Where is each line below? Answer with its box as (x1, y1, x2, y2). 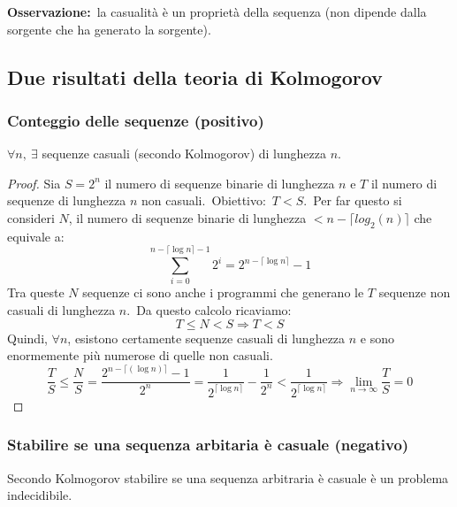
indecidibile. (7, 486, 72, 504)
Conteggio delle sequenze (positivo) (7, 109, 264, 131)
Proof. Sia (7, 173, 61, 192)
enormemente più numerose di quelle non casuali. (7, 346, 273, 365)
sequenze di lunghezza (7, 191, 126, 210)
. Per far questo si (303, 191, 402, 210)
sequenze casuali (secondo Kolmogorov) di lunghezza (42, 144, 326, 163)
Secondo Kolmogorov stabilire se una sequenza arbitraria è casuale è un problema (7, 468, 449, 487)
